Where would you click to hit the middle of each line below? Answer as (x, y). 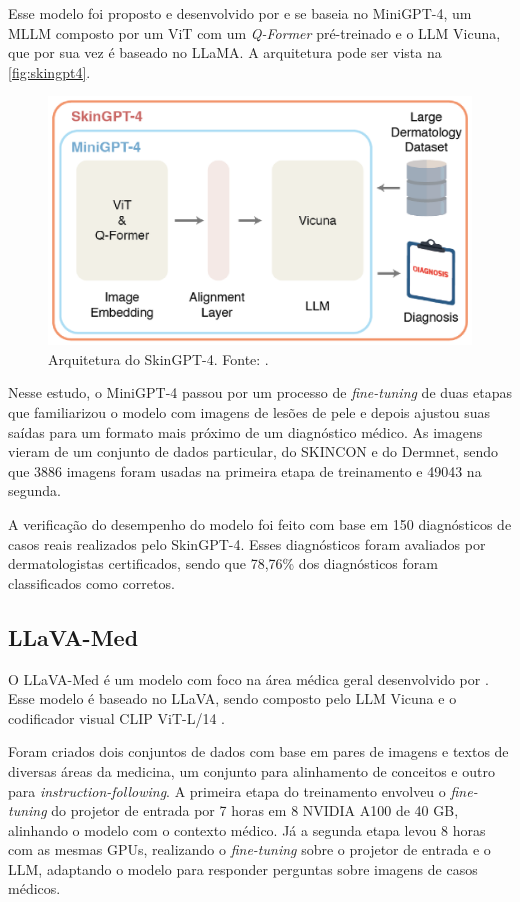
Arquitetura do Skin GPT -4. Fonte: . (158, 358)
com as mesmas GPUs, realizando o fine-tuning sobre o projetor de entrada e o (249, 849)
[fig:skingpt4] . (49, 71)
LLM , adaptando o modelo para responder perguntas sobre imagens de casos (243, 868)
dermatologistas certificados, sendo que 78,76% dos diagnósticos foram (223, 563)
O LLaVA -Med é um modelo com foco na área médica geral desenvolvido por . (248, 678)
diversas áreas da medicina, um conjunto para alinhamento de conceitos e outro (251, 770)
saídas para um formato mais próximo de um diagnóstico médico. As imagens (245, 431)
